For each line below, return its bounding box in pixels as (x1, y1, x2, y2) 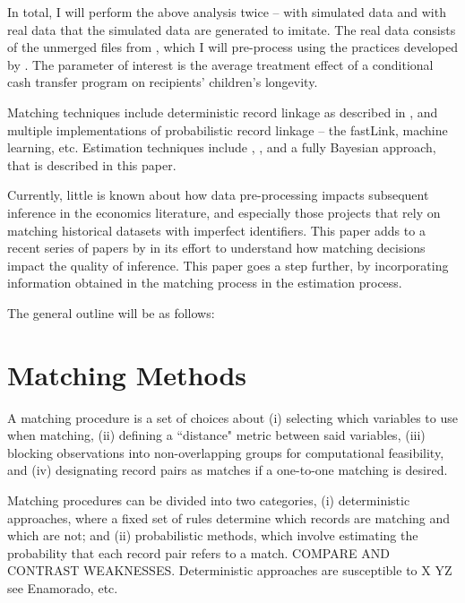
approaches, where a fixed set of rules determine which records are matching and (7, 508, 451, 527)
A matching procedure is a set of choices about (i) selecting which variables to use (7, 408, 458, 426)
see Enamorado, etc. (7, 578, 118, 597)
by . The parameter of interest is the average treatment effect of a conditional (7, 55, 434, 73)
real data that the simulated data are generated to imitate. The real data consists (7, 20, 456, 39)
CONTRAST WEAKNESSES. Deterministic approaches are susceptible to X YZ (7, 561, 452, 580)
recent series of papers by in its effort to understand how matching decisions (7, 238, 426, 257)
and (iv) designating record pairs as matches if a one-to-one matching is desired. (7, 461, 448, 479)
